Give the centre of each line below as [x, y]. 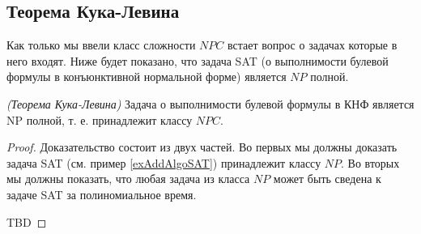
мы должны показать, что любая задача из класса [128, 179]
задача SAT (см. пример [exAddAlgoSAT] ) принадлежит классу [164, 162]
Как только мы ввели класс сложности [101, 45]
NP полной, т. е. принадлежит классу [100, 119]
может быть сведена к [327, 179]
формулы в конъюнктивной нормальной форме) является [147, 77]
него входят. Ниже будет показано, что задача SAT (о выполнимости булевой [198, 60]
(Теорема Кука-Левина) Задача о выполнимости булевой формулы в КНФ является [210, 103]
